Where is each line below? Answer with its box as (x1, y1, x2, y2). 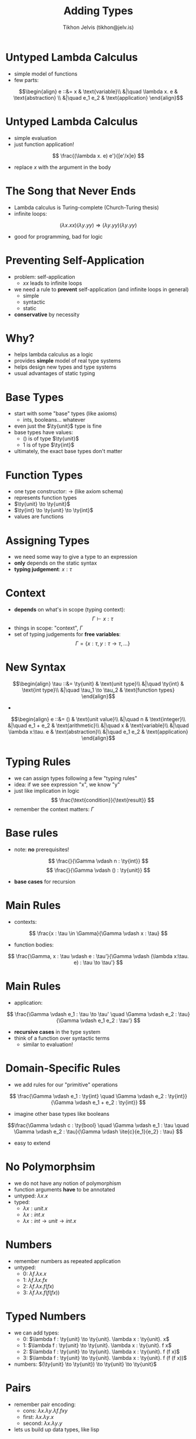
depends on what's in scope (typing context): (14, 606, 125, 613)
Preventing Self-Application (5, 253, 145, 267)
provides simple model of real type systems (14, 357, 121, 364)
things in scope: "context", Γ (14, 624, 83, 631)
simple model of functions (14, 70, 78, 77)
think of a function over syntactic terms (14, 1034, 110, 1041)
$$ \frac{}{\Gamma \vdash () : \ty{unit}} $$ (46, 867, 151, 874)
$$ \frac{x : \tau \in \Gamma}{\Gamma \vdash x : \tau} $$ (28, 929, 168, 937)
